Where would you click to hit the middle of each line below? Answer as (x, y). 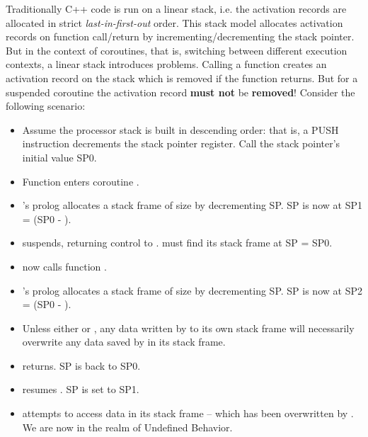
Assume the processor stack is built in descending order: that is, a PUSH (180, 129)
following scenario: (46, 106)
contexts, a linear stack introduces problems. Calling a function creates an (166, 64)
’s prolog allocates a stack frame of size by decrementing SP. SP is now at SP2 (192, 290)
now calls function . (64, 266)
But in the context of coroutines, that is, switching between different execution (177, 50)
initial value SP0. (59, 157)
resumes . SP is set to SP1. (81, 389)
